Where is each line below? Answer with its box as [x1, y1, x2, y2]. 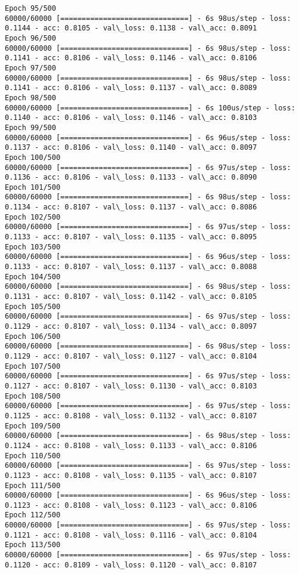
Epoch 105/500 [5, 302, 61, 311]
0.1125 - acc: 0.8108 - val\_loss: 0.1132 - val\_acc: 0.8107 [5, 411, 257, 420]
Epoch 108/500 [5, 391, 61, 400]
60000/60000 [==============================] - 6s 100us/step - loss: [5, 103, 295, 112]
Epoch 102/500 [5, 212, 61, 221]
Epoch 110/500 [5, 451, 61, 460]
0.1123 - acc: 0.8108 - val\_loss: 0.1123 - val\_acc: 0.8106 [5, 501, 257, 510]
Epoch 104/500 [5, 272, 61, 281]
